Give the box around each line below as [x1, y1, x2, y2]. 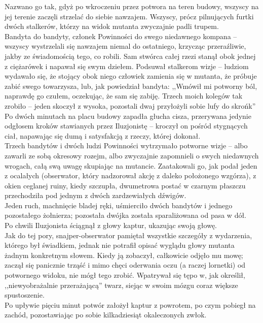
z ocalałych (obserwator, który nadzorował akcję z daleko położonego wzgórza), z [5, 170, 256, 181]
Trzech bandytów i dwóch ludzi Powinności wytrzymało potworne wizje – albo [5, 140, 248, 151]
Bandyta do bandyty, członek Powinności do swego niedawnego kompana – [5, 30, 237, 41]
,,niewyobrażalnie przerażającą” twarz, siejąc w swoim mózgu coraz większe [5, 279, 238, 290]
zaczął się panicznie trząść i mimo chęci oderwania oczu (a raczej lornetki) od [5, 260, 246, 270]
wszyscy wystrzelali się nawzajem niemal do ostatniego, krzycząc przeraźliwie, [5, 41, 246, 51]
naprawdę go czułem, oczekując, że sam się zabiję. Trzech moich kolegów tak [5, 90, 243, 101]
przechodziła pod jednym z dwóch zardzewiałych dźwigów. [5, 190, 186, 201]
